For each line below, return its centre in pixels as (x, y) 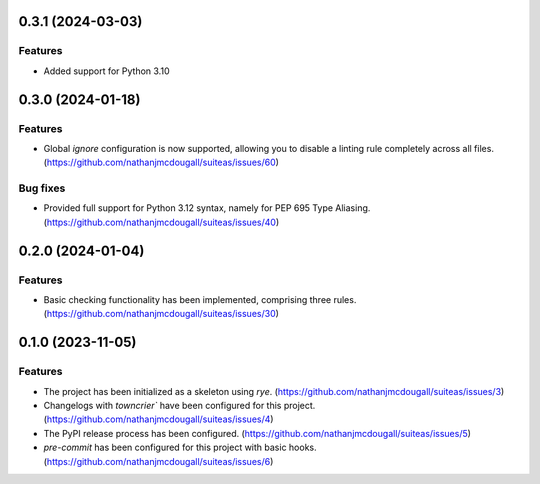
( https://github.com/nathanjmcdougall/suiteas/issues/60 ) (161, 162)
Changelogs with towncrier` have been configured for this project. (179, 405)
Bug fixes (42, 188)
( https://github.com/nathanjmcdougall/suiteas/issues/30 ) (161, 314)
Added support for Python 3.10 (106, 71)
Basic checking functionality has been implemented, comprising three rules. (200, 299)
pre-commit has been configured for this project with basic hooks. (180, 447)
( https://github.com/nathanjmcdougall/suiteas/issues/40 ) (161, 222)
